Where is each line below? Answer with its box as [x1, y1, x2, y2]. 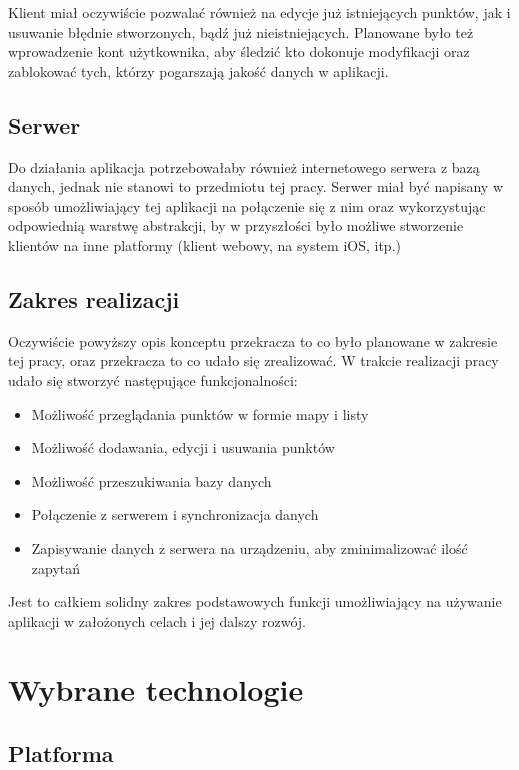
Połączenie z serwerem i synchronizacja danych [31, 504, 319, 525]
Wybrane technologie [8, 669, 304, 710]
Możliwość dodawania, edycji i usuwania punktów [31, 437, 335, 458]
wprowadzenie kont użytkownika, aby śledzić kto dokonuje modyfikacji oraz [8, 41, 470, 62]
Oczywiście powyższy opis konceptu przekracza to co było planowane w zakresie [8, 330, 498, 351]
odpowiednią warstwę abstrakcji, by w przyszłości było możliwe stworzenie [8, 215, 464, 236]
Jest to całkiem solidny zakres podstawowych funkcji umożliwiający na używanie [8, 591, 502, 612]
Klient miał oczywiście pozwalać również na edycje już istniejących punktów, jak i [8, 2, 511, 22]
